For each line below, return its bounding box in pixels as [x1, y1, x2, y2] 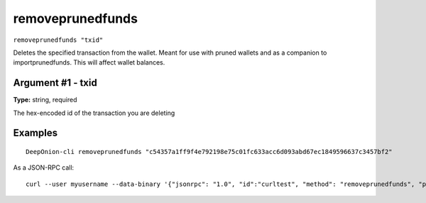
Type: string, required [13, 96, 77, 104]
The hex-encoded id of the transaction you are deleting [13, 109, 175, 117]
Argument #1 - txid [13, 77, 97, 89]
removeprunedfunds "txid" [13, 35, 104, 44]
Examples [13, 127, 58, 139]
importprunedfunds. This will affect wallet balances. [13, 58, 165, 67]
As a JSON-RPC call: [13, 163, 75, 172]
